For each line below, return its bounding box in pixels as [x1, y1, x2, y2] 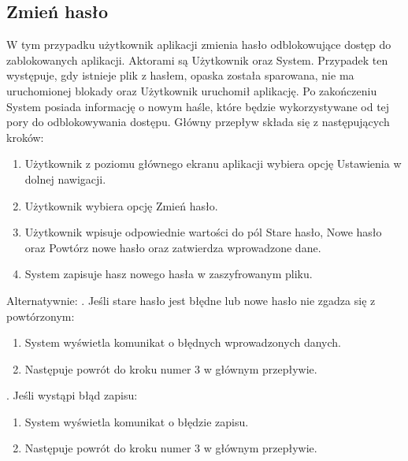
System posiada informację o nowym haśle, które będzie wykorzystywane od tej [6, 98, 390, 114]
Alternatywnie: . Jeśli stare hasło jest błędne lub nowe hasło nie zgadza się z [6, 292, 376, 308]
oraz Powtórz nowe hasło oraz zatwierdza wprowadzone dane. [24, 239, 321, 255]
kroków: [6, 128, 44, 145]
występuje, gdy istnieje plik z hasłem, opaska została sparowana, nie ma [6, 67, 354, 84]
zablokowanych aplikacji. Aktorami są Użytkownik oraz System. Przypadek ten [6, 51, 388, 68]
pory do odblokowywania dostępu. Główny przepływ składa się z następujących [6, 113, 390, 130]
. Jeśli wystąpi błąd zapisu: [6, 387, 138, 403]
